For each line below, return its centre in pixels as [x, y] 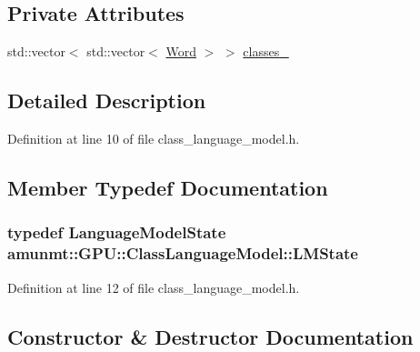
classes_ [266, 51]
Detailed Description [107, 101]
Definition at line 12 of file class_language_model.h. [154, 287]
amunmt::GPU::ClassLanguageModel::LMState [183, 253]
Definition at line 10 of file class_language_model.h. [154, 138]
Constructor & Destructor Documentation [210, 336]
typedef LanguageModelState [117, 232]
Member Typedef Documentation [168, 187]
